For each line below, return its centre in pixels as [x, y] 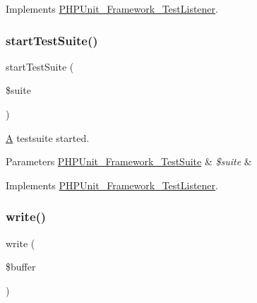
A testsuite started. [48, 137]
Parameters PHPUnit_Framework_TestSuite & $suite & [129, 161]
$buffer [21, 267]
